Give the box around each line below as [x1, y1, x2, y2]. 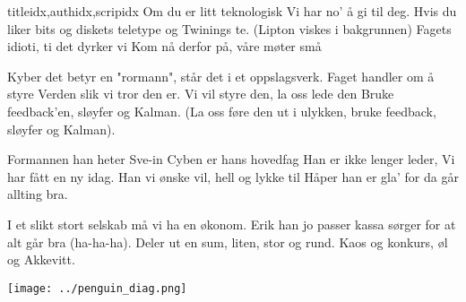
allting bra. [7, 185, 68, 203]
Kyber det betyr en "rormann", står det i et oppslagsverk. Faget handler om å [7, 66, 435, 85]
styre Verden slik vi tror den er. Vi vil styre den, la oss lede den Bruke [7, 84, 394, 103]
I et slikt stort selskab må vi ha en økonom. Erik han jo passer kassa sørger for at [7, 214, 456, 233]
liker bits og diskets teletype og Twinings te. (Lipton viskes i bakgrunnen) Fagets [7, 19, 452, 38]
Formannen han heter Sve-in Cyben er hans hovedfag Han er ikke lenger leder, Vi [7, 150, 455, 168]
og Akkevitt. [7, 250, 75, 269]
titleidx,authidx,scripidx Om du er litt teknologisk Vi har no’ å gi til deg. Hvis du [7, 2, 457, 20]
